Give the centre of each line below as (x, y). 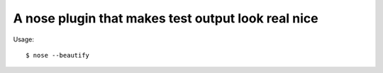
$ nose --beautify (58, 55)
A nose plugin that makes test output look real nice (166, 18)
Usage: (24, 39)
